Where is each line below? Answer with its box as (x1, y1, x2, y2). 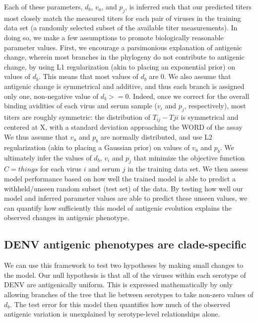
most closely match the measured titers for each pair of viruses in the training (4, 12, 241, 23)
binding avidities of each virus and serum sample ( (4, 100, 157, 111)
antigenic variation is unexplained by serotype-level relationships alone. (4, 309, 220, 319)
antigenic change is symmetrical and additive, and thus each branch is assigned (4, 80, 245, 91)
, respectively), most (184, 100, 246, 111)
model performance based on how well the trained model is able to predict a (4, 173, 236, 183)
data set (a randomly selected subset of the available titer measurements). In (4, 22, 238, 33)
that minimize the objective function (133, 152, 245, 162)
